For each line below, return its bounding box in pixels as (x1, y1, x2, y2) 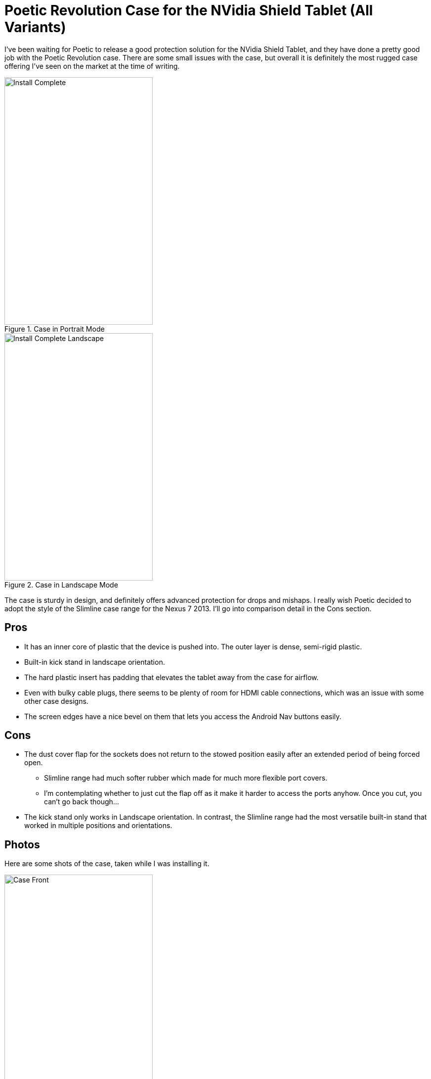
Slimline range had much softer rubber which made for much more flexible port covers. (44, 774, 328, 783)
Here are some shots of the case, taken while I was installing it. (4, 859, 210, 868)
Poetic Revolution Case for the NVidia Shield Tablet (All (4, 2, 373, 19)
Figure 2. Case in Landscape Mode (4, 580, 118, 589)
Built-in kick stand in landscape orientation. (24, 657, 165, 666)
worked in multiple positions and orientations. (24, 821, 172, 830)
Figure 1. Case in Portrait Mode (4, 324, 105, 333)
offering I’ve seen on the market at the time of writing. (4, 61, 180, 70)
